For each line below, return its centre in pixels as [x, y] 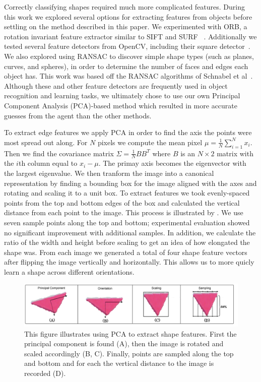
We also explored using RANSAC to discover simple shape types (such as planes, [129, 56]
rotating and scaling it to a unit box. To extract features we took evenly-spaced [127, 193]
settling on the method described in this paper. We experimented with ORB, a [126, 26]
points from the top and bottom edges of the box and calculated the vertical [122, 202]
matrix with [235, 153]
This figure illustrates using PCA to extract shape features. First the [130, 333]
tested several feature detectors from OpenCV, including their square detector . [127, 46]
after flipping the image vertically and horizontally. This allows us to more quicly [129, 262]
